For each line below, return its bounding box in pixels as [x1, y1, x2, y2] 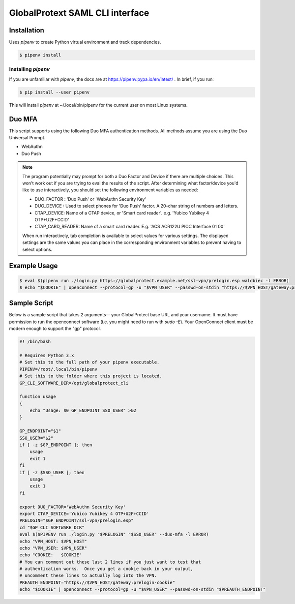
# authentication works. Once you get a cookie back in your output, [19, 566, 194, 572]
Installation [9, 26, 44, 34]
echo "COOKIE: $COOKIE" [19, 552, 82, 558]
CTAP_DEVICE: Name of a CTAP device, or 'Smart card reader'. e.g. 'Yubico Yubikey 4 [34, 210, 209, 216]
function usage [19, 394, 56, 399]
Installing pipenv [9, 66, 50, 73]
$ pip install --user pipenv [19, 89, 90, 95]
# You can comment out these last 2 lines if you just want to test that [19, 559, 201, 565]
